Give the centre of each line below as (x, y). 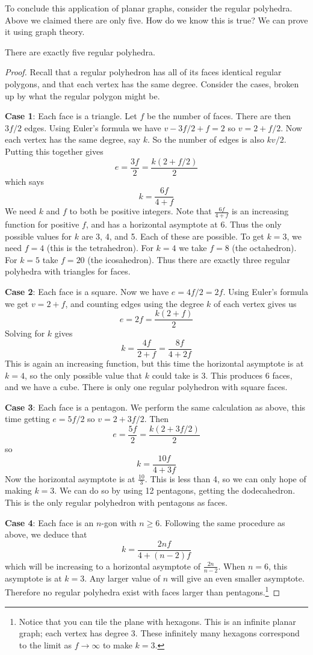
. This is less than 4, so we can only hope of (225, 478)
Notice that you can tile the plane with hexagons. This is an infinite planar (157, 621)
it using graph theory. (45, 32)
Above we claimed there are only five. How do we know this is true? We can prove (156, 20)
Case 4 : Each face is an (49, 522)
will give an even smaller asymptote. (237, 578)
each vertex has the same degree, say (73, 139)
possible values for (39, 236)
